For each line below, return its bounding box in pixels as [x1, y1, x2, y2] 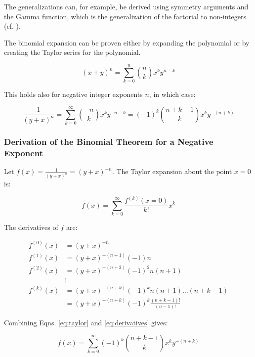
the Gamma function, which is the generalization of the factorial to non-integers [4, 11, 246, 21]
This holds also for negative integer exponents [4, 89, 143, 99]
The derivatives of [4, 222, 58, 232]
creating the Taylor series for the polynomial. [4, 47, 141, 57]
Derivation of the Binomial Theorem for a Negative [4, 135, 213, 147]
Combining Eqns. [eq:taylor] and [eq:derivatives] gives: [4, 317, 168, 328]
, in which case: [149, 89, 196, 99]
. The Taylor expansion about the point [112, 166, 232, 177]
